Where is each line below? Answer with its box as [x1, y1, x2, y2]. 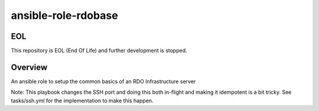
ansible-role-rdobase [11, 9, 118, 22]
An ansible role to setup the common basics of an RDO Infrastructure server [11, 77, 196, 85]
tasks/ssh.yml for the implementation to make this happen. [11, 97, 154, 104]
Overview [11, 62, 48, 72]
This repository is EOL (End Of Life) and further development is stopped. [11, 47, 187, 54]
